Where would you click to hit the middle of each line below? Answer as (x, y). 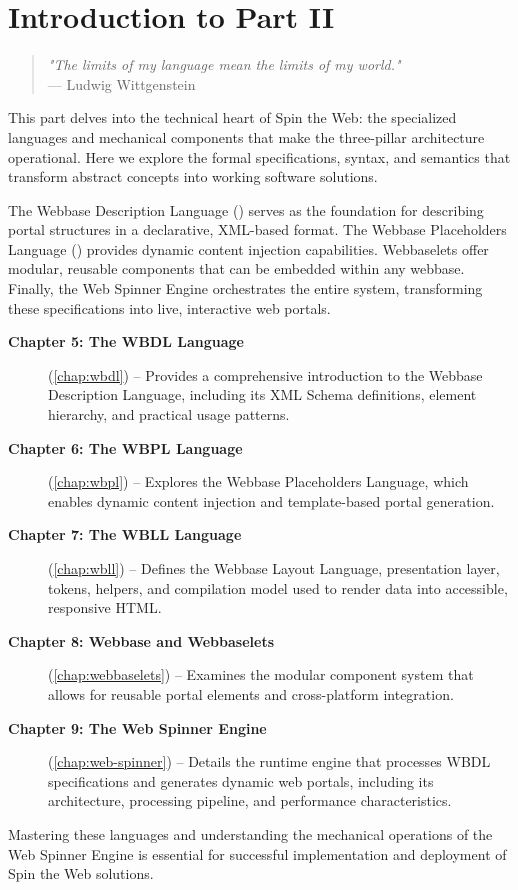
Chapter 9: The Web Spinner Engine (137, 727)
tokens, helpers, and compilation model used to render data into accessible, (278, 587)
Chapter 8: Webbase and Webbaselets (141, 640)
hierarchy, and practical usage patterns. (169, 414)
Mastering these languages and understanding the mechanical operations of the (250, 833)
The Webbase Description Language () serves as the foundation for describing (246, 209)
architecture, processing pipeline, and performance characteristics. (250, 800)
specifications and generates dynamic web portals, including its (241, 780)
